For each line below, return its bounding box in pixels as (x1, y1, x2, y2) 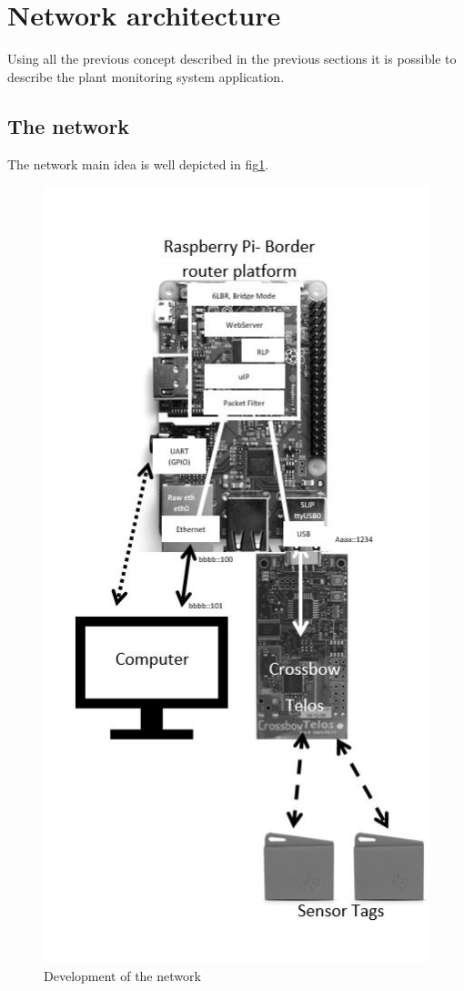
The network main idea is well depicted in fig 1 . (7, 154, 269, 173)
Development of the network (44, 965, 201, 985)
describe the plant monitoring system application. (7, 66, 285, 86)
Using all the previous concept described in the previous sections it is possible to (7, 49, 457, 68)
